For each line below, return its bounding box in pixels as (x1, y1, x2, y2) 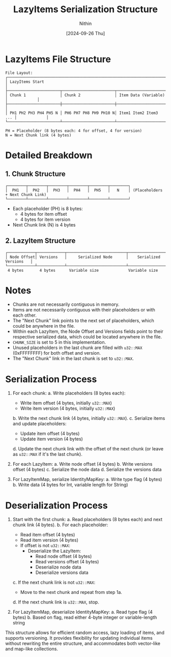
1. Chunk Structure (5, 169, 66, 179)
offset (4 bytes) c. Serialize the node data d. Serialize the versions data (12, 467, 162, 473)
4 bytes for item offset (20, 211, 67, 217)
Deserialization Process (5, 500, 108, 511)
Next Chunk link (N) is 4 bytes (12, 221, 76, 227)
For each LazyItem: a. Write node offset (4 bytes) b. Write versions (12, 461, 153, 467)
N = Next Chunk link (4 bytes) (5, 132, 72, 138)
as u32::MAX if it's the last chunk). (12, 451, 82, 458)
